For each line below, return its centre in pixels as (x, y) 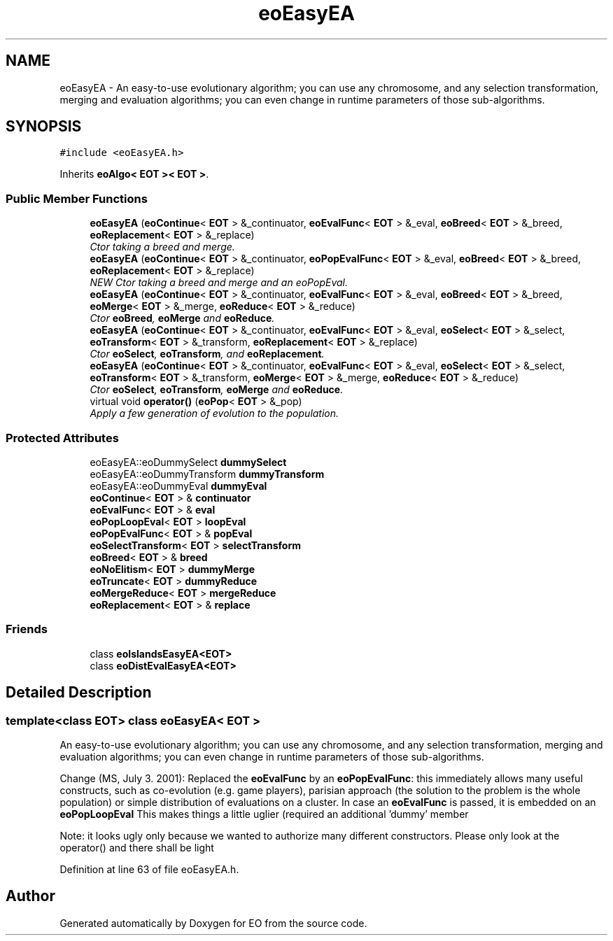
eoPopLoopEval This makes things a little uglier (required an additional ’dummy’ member (264, 814)
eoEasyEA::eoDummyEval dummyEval (178, 486)
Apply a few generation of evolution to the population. (214, 413)
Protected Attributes (62, 438)
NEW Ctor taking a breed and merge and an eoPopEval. (219, 283)
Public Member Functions (77, 198)
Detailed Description (79, 693)
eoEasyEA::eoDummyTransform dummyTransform (207, 474)
